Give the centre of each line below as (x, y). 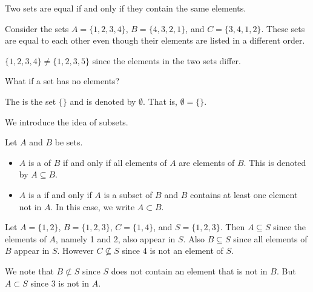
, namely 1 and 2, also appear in (115, 238)
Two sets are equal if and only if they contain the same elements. (126, 8)
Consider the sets (37, 28)
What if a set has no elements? (62, 81)
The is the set (31, 101)
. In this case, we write (93, 206)
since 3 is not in (60, 283)
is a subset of (128, 194)
